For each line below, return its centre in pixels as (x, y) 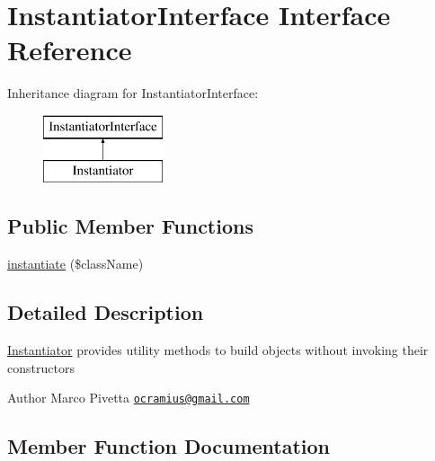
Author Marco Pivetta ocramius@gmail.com (129, 398)
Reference (70, 50)
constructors (41, 367)
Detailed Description (106, 312)
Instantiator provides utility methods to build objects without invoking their (218, 350)
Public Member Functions (130, 226)
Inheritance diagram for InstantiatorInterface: (133, 93)
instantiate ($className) (75, 264)
